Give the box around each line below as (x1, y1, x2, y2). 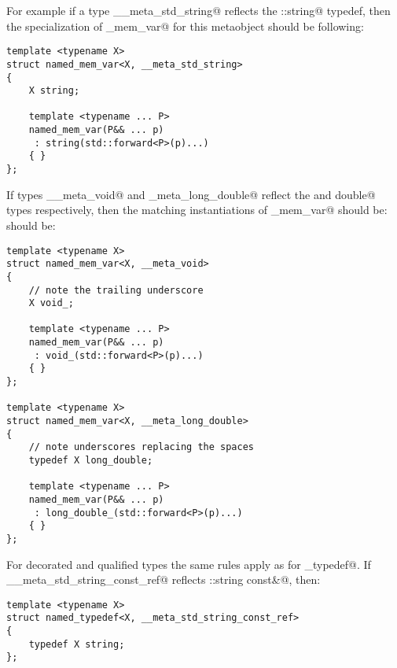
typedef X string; (28, 638, 125, 650)
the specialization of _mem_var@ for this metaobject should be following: (6, 17, 364, 34)
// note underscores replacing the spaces (28, 441, 254, 453)
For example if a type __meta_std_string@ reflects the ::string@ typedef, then (6, 2, 391, 18)
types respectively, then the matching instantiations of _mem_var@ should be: (6, 201, 388, 218)
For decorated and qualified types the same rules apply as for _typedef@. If (6, 555, 371, 572)
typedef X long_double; (28, 455, 153, 467)
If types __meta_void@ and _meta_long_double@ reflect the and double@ (6, 186, 376, 202)
